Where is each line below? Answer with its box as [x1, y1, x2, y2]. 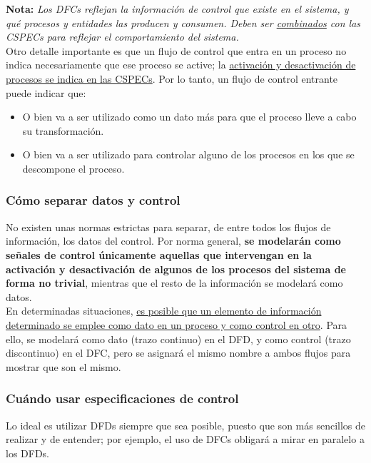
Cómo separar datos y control [6, 191, 181, 209]
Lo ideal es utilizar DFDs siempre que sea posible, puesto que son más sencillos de [6, 417, 365, 432]
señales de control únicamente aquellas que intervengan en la [6, 247, 312, 262]
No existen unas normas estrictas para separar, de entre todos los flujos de [6, 219, 331, 234]
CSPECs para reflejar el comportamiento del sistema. [6, 29, 239, 44]
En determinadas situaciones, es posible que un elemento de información [6, 303, 322, 318]
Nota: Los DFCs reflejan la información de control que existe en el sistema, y [6, 1, 349, 16]
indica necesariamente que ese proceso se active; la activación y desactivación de [6, 57, 356, 72]
